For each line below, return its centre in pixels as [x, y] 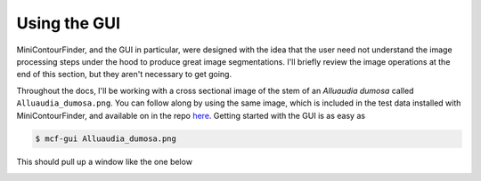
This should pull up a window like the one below [105, 162]
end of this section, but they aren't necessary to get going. [124, 75]
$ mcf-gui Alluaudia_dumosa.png [106, 139]
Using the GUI [68, 23]
